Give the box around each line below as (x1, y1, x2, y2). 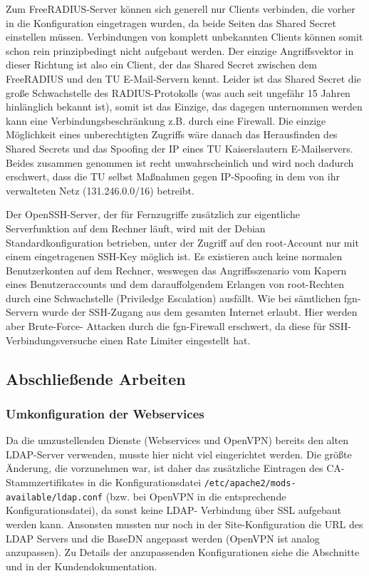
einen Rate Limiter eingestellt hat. (100, 332, 251, 347)
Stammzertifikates (6, 475, 85, 490)
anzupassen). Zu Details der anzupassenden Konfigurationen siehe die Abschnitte (6, 545, 360, 560)
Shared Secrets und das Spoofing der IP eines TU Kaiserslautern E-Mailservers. (6, 140, 353, 155)
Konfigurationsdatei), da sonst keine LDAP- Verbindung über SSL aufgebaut (6, 503, 341, 518)
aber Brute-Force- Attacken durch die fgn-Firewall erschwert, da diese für (6, 319, 326, 334)
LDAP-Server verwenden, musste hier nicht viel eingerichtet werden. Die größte (6, 446, 352, 461)
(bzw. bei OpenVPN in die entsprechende (105, 488, 286, 503)
